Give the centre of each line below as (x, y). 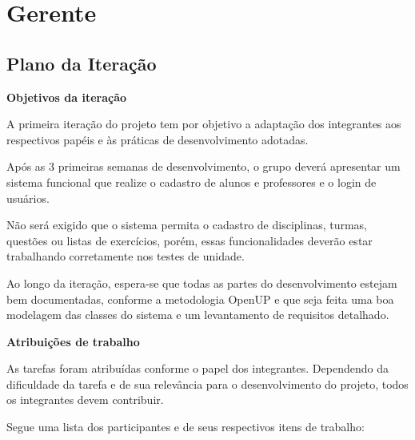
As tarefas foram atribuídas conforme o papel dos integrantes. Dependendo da (198, 368)
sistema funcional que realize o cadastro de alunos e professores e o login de (192, 182)
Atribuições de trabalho (73, 341)
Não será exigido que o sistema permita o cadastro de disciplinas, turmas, (187, 225)
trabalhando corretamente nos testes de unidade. (126, 256)
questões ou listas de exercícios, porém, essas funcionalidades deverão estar (190, 240)
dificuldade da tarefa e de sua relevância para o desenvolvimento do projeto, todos (207, 383)
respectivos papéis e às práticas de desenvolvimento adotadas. (158, 139)
